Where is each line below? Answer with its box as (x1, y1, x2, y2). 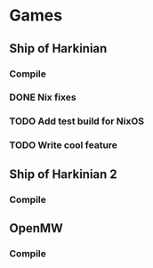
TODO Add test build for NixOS (9, 115, 145, 127)
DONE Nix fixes (9, 91, 77, 103)
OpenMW (9, 220, 64, 236)
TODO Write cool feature (9, 139, 118, 151)
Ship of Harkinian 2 (9, 166, 117, 182)
